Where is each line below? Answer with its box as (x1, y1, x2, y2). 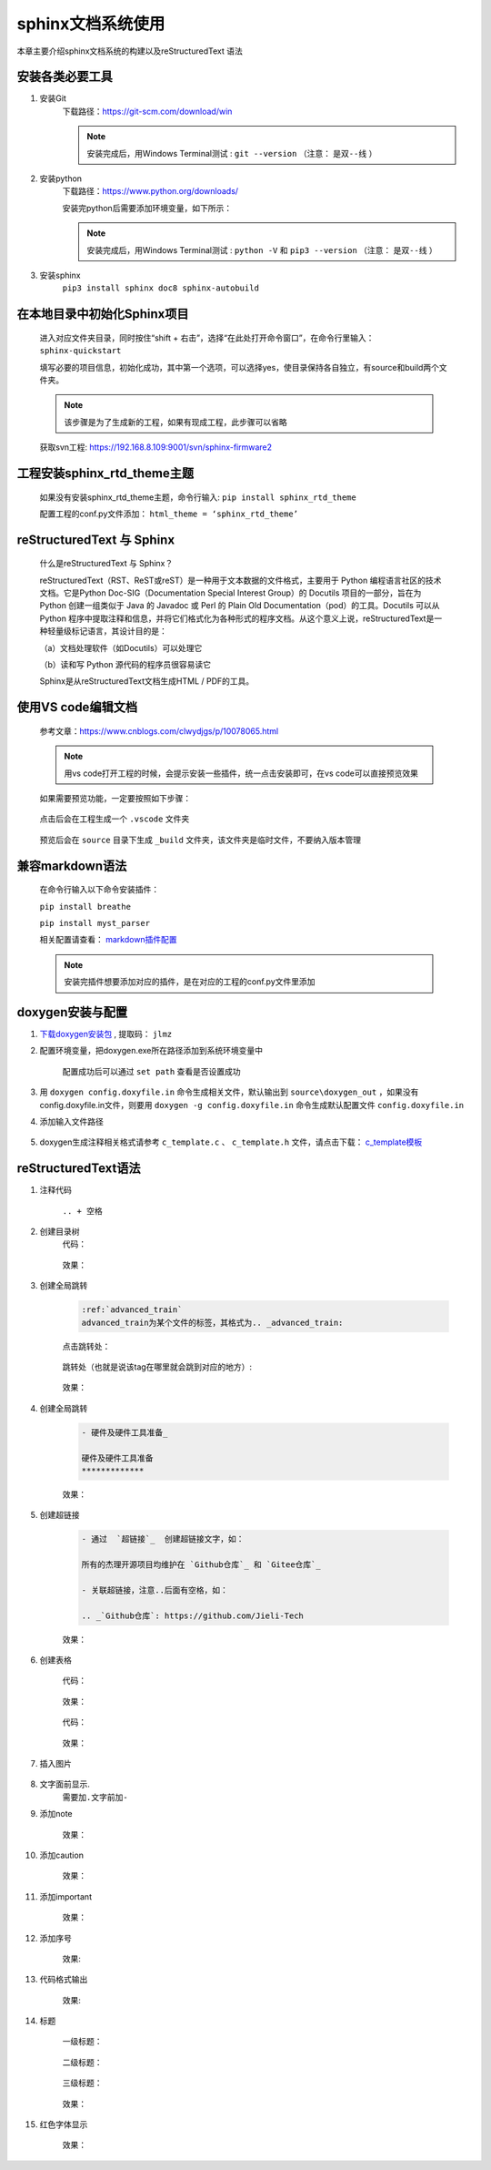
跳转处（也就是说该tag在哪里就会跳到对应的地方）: (62, 1361, 253, 1372)
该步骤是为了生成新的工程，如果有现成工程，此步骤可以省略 (64, 416, 287, 427)
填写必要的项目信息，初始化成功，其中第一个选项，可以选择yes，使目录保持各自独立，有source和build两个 (39, 362, 440, 372)
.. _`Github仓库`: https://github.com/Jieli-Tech (81, 1610, 305, 1621)
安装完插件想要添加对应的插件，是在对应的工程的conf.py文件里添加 (64, 976, 316, 987)
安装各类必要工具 (16, 69, 113, 85)
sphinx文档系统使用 (16, 14, 165, 34)
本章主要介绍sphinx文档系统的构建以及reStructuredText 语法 (16, 46, 243, 56)
